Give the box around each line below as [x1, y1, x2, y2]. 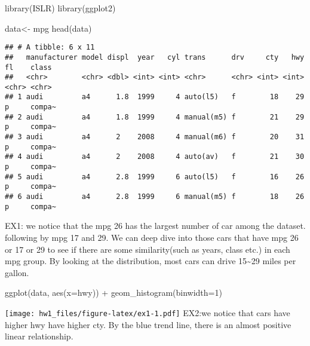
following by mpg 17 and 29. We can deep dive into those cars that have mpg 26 [5, 231, 299, 243]
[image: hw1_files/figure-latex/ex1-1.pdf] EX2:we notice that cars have [5, 306, 290, 319]
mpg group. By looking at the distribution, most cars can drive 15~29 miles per [5, 255, 296, 267]
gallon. [5, 266, 29, 278]
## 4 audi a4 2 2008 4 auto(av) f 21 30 [5, 152, 305, 161]
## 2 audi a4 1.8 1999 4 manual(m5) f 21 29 [5, 112, 305, 121]
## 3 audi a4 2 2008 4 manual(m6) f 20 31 [5, 133, 305, 142]
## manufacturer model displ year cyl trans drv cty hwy [5, 53, 305, 62]
